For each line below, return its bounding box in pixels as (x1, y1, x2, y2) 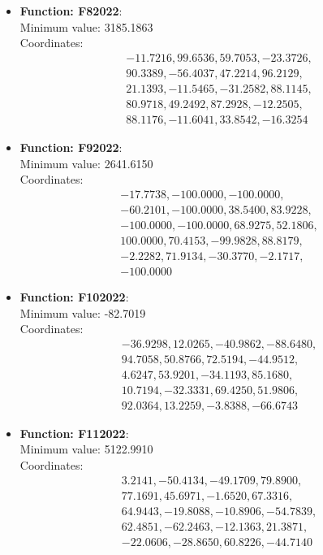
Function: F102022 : (19, 288, 129, 305)
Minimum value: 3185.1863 (19, 18, 153, 35)
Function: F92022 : (19, 138, 123, 155)
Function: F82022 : (19, 2, 123, 19)
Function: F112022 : (19, 424, 129, 441)
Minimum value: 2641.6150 (19, 154, 153, 171)
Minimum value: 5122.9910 (19, 440, 153, 457)
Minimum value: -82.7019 (19, 304, 146, 321)
